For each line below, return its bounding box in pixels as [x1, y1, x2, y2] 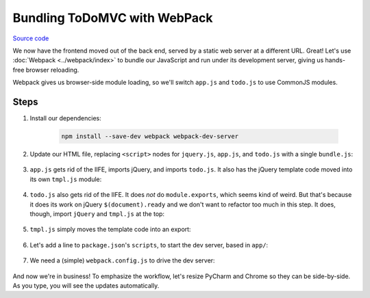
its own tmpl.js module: [29, 175, 102, 183]
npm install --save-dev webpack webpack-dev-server [61, 133, 239, 140]
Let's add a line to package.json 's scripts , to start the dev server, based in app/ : [29, 241, 269, 249]
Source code [12, 34, 49, 42]
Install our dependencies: [29, 114, 102, 122]
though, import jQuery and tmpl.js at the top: [29, 209, 164, 218]
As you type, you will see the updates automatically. [12, 281, 160, 290]
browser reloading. [25, 66, 79, 74]
